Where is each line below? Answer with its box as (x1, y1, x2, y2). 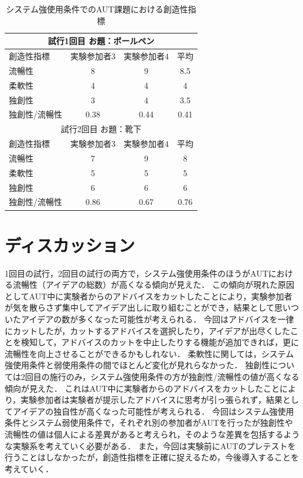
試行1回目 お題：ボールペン (47, 35, 155, 47)
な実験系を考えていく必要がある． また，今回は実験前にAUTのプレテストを (5, 439, 296, 452)
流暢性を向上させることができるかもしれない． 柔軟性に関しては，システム (5, 347, 294, 359)
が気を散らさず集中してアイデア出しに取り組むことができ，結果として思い (5, 301, 291, 314)
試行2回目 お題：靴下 (60, 123, 142, 135)
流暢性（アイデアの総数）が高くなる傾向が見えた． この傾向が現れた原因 (12, 278, 294, 291)
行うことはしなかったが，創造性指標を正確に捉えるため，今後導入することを (5, 451, 299, 463)
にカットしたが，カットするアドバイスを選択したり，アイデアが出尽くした (5, 324, 291, 336)
